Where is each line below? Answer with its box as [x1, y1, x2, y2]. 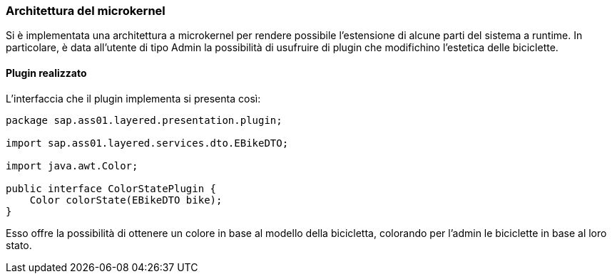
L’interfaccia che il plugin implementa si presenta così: [6, 92, 261, 105]
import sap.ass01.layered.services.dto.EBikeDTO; [6, 137, 289, 149]
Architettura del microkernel [6, 4, 165, 18]
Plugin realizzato [6, 66, 87, 79]
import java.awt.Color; [6, 159, 138, 172]
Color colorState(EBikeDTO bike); [29, 194, 223, 206]
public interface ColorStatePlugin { [6, 182, 217, 194]
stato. [6, 238, 32, 251]
